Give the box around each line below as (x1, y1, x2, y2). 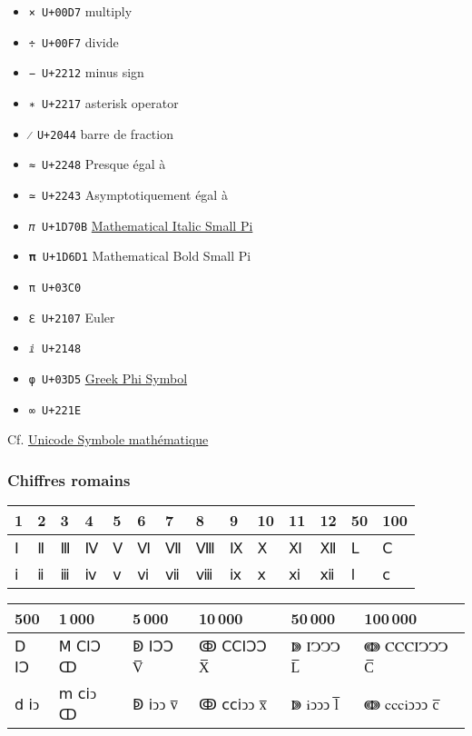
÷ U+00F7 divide (28, 32, 119, 51)
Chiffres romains (7, 468, 131, 491)
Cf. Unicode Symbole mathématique (7, 430, 209, 449)
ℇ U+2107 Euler (28, 307, 115, 326)
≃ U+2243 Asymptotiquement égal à (28, 184, 228, 204)
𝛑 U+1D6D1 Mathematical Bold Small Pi (28, 246, 251, 265)
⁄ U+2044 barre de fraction (28, 124, 173, 143)
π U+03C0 (28, 281, 82, 294)
